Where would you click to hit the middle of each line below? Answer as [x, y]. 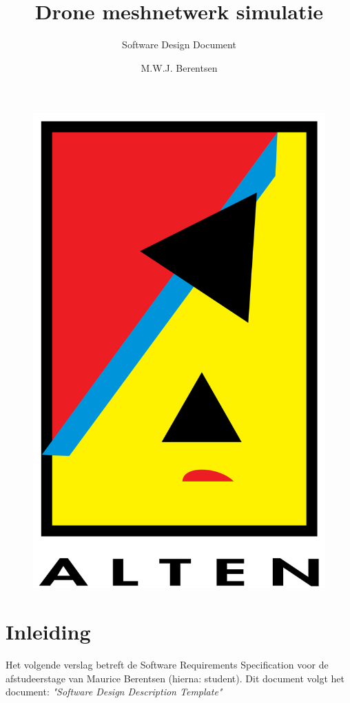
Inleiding [48, 632]
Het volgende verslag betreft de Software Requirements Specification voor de [167, 665]
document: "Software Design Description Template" [114, 692]
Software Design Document [179, 44]
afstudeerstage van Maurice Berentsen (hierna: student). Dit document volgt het [175, 678]
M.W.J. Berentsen [179, 67]
